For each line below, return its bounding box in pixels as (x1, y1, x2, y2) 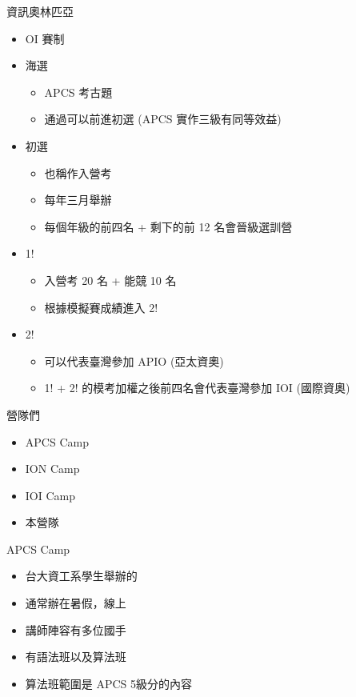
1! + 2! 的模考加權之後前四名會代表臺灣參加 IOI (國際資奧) (44, 379, 350, 396)
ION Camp (25, 460, 80, 477)
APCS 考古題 (44, 83, 113, 100)
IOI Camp (25, 487, 76, 503)
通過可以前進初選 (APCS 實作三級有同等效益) (44, 110, 282, 127)
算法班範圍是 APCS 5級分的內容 (25, 675, 193, 691)
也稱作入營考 (44, 164, 112, 181)
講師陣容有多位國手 (25, 621, 126, 638)
